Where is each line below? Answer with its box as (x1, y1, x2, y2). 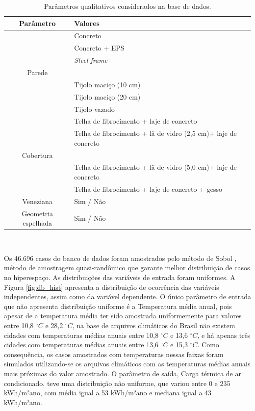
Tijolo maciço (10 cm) (74, 79, 141, 89)
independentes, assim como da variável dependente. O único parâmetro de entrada (4, 291, 251, 302)
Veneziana (22, 196, 52, 206)
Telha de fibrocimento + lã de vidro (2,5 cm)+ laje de (74, 128, 237, 138)
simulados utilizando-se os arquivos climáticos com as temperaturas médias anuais (4, 359, 251, 369)
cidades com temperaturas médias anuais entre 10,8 (4, 330, 158, 340)
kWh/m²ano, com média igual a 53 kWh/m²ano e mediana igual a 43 (4, 387, 212, 398)
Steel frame (74, 55, 108, 65)
